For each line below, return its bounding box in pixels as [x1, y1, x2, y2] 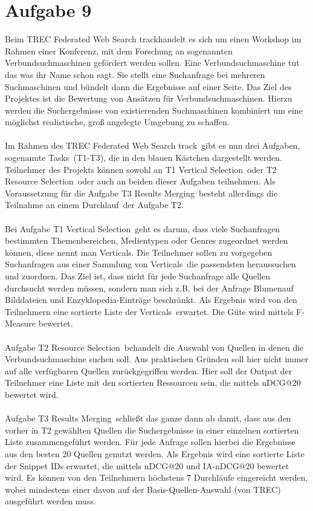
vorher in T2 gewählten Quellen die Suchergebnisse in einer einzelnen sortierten [5, 423, 299, 436]
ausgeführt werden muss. [5, 495, 96, 507]
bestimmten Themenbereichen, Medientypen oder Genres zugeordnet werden [5, 234, 288, 247]
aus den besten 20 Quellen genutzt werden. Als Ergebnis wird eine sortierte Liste [5, 447, 305, 460]
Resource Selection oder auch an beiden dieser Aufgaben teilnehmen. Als [5, 175, 276, 187]
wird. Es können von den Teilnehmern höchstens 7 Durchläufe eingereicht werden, [5, 471, 308, 484]
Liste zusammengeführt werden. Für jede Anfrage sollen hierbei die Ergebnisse [5, 435, 295, 448]
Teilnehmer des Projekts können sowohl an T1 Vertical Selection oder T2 [5, 163, 277, 175]
